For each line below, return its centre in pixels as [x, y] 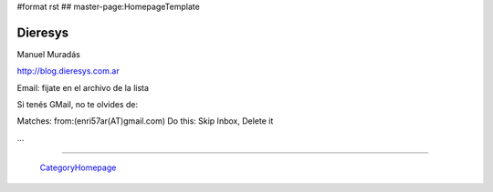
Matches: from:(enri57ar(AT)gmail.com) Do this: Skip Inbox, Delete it [145, 121]
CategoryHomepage [78, 167]
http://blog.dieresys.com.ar [68, 71]
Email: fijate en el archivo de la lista [83, 87]
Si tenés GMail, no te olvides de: [78, 105]
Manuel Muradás [49, 54]
